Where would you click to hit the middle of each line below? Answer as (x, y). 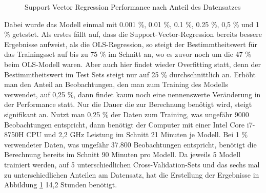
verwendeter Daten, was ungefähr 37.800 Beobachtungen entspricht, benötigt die (130, 144)
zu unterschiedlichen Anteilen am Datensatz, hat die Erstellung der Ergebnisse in (132, 174)
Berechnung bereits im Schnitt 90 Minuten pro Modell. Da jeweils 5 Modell (122, 154)
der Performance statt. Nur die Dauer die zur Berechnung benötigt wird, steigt (128, 104)
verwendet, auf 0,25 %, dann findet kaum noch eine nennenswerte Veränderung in (132, 94)
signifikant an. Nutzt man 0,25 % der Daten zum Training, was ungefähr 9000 (127, 114)
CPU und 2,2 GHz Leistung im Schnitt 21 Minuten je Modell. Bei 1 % (137, 134)
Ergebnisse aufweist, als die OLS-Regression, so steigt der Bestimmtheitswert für (131, 44)
